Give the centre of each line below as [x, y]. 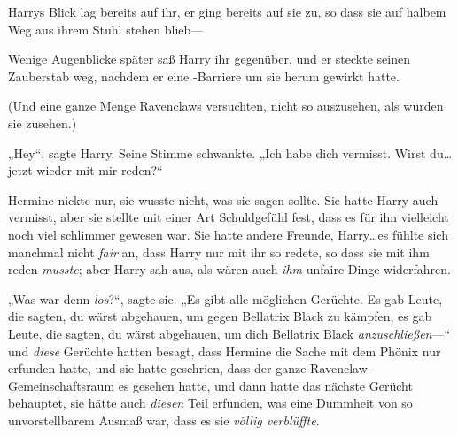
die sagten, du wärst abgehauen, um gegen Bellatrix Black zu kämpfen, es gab [220, 316]
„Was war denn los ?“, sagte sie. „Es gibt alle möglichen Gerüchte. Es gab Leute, [225, 298]
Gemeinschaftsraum [62, 385]
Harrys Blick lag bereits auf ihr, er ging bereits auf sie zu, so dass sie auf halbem [227, 11]
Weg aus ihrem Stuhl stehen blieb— [106, 29]
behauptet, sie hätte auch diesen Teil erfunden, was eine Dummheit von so [210, 403]
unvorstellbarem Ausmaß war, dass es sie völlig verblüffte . [164, 420]
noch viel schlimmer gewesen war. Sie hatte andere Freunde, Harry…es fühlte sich [228, 234]
